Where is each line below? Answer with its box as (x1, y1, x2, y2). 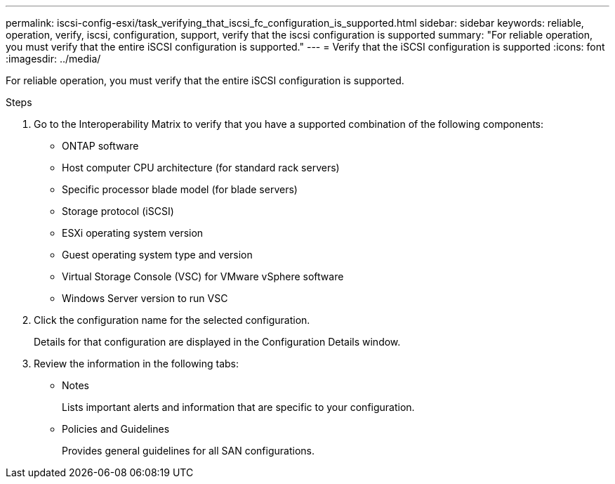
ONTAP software (62, 140, 139, 152)
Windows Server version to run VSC (62, 292, 228, 304)
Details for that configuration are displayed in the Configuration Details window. (34, 336, 401, 348)
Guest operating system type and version (62, 249, 253, 261)
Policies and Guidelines (62, 423, 170, 435)
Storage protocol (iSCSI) (62, 205, 174, 217)
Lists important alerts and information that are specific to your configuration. (62, 401, 415, 413)
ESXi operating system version (62, 227, 204, 239)
